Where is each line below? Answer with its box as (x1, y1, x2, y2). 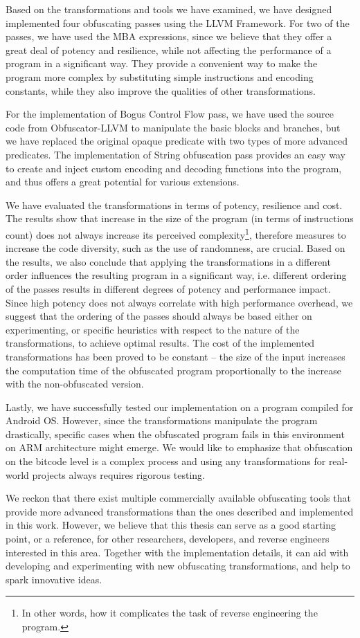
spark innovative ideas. (6, 572, 102, 586)
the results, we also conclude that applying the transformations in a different (6, 254, 331, 268)
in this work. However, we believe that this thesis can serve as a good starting (6, 518, 336, 532)
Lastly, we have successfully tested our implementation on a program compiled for (6, 399, 354, 414)
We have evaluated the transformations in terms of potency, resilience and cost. (6, 197, 343, 212)
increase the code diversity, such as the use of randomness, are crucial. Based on (6, 241, 345, 255)
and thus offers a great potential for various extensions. (6, 174, 240, 189)
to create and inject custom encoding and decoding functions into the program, (6, 161, 342, 175)
